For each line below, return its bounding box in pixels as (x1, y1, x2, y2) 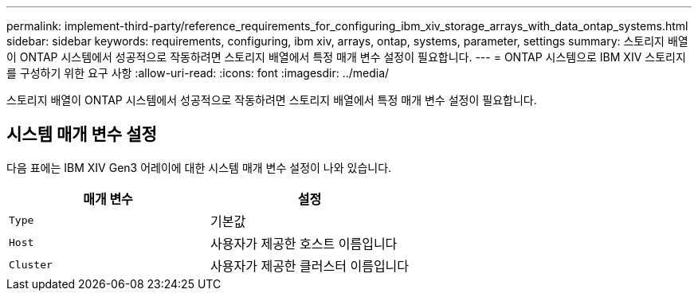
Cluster (9, 259, 53, 272)
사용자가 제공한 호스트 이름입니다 (210, 235, 398, 252)
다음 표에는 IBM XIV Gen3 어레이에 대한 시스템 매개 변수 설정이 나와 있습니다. (6, 160, 392, 174)
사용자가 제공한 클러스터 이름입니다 (210, 257, 410, 274)
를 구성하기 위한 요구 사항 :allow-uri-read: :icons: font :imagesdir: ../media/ (6, 66, 390, 80)
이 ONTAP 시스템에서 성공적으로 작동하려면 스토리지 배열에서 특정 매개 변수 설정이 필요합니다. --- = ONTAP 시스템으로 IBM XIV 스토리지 (6, 50, 686, 64)
